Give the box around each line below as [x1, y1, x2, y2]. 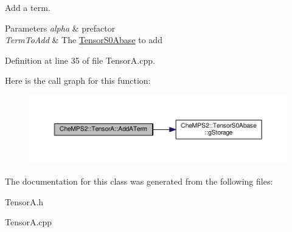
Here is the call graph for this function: [5, 74, 151, 87]
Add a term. [5, 1, 50, 13]
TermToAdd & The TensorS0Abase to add [5, 33, 162, 46]
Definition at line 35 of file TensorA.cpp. [5, 53, 155, 66]
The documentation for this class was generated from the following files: [5, 175, 273, 188]
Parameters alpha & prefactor [5, 21, 116, 34]
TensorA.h [5, 195, 44, 208]
